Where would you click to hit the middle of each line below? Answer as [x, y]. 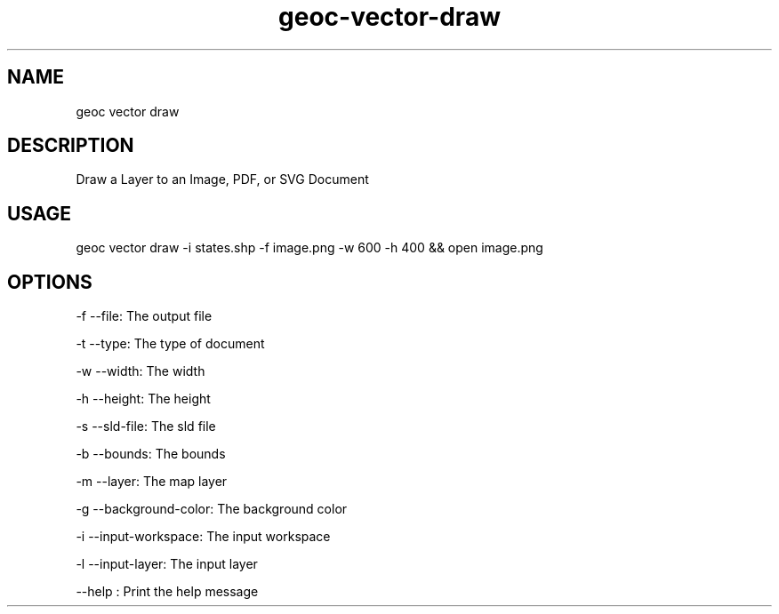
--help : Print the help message [167, 592]
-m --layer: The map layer [152, 482]
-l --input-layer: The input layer [167, 564]
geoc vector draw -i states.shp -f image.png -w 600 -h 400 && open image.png [309, 248]
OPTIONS [50, 282]
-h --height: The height [143, 399]
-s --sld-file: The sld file [146, 427]
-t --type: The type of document [170, 344]
